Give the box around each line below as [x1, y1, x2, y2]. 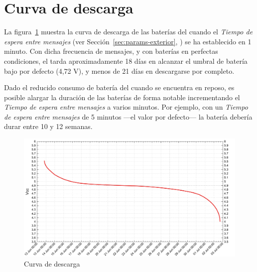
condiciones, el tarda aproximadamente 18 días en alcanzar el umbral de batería [4, 55, 248, 66]
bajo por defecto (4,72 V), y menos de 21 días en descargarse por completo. [4, 65, 235, 76]
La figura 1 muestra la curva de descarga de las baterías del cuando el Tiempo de [4, 26, 253, 37]
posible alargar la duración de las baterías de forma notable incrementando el [4, 92, 240, 102]
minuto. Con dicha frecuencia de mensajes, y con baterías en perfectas [4, 46, 218, 56]
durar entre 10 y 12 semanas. [4, 121, 93, 132]
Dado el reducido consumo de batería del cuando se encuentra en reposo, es [4, 82, 235, 93]
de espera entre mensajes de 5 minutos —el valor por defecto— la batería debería [4, 111, 253, 122]
